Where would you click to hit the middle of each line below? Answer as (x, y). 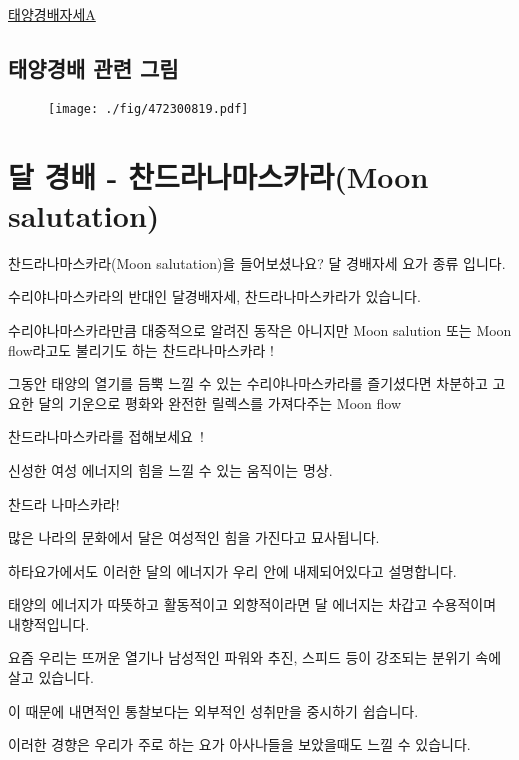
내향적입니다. (49, 623)
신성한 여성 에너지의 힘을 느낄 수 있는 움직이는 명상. (170, 469)
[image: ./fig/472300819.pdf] (148, 108)
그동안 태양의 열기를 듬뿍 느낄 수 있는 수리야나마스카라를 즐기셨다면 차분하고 (248, 383)
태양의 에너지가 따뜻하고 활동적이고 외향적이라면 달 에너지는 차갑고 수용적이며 (252, 604)
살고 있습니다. (51, 677)
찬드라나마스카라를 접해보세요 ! (106, 436)
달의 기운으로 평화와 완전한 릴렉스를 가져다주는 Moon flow (220, 402)
